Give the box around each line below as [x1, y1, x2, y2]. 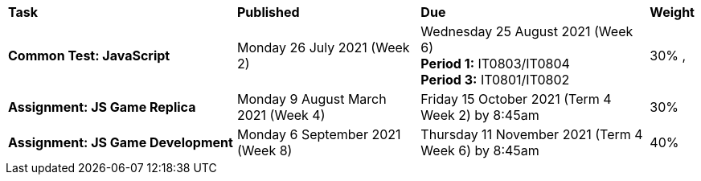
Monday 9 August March [236, 91, 387, 107]
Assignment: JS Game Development [8, 134, 233, 150]
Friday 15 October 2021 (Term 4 [420, 91, 612, 107]
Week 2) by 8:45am [420, 107, 539, 123]
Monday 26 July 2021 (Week [236, 39, 410, 56]
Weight [650, 4, 695, 20]
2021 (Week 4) [236, 107, 326, 123]
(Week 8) [236, 142, 293, 158]
